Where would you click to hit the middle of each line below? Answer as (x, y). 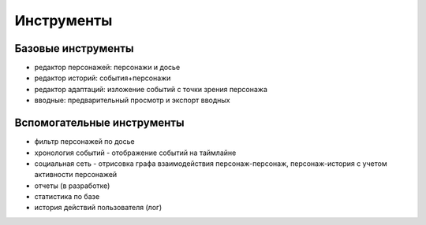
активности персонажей (76, 175)
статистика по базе (67, 197)
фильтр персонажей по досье (84, 142)
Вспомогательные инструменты (99, 123)
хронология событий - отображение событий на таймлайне (135, 153)
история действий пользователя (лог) (98, 208)
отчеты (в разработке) (72, 186)
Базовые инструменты (74, 48)
